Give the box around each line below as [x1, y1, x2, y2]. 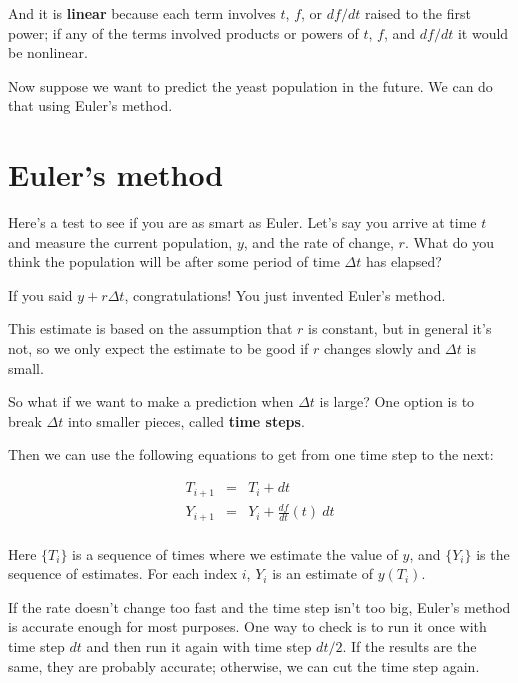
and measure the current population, [8, 231, 233, 252]
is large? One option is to [319, 391, 475, 412]
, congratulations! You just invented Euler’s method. [124, 284, 446, 305]
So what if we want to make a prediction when [8, 391, 294, 412]
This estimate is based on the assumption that [8, 318, 293, 339]
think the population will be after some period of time [8, 251, 340, 272]
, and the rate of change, [243, 231, 394, 252]
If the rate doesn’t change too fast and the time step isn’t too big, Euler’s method [8, 596, 511, 617]
